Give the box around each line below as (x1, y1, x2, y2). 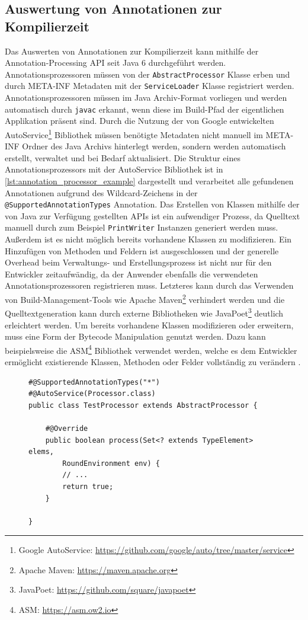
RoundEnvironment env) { (62, 459, 160, 468)
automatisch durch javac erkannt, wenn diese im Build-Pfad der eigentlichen (5, 103, 284, 115)
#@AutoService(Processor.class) (28, 389, 156, 398)
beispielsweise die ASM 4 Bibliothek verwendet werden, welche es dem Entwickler (5, 342, 297, 356)
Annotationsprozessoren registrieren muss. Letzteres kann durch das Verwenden (5, 279, 294, 292)
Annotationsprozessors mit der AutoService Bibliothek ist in (5, 163, 223, 175)
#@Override (45, 424, 88, 433)
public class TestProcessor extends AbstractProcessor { (28, 401, 258, 410)
